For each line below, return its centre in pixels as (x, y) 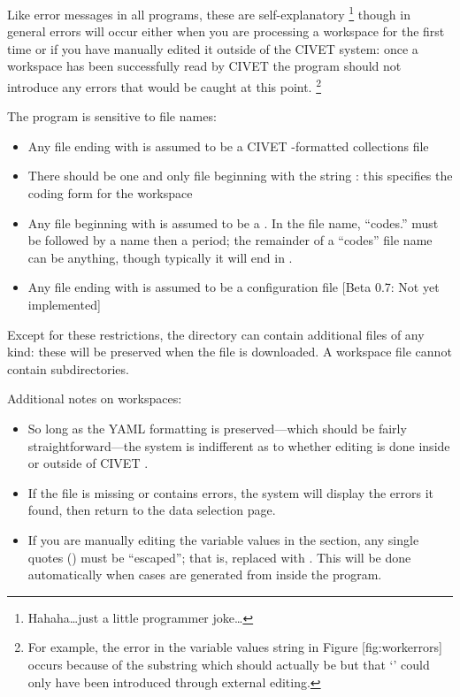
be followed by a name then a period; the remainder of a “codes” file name (230, 240)
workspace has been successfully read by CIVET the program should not (204, 66)
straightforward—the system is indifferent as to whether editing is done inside (239, 445)
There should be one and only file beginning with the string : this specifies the (240, 176)
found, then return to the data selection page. (152, 510)
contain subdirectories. (68, 368)
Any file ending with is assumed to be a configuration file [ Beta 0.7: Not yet (234, 287)
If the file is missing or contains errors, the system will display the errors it (231, 492)
